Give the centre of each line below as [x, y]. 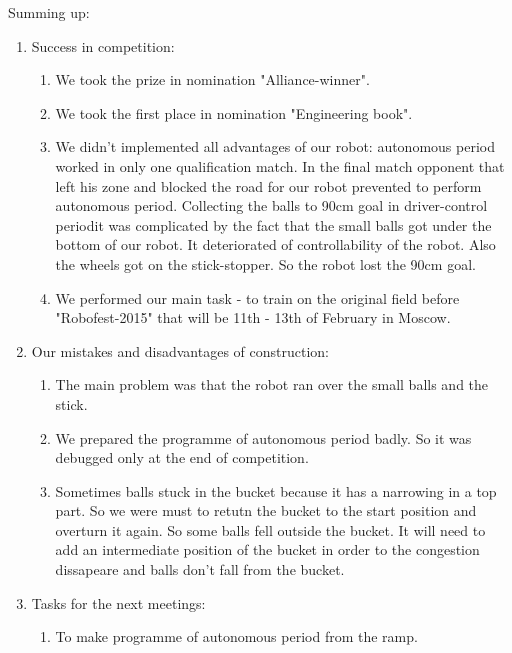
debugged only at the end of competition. [182, 457]
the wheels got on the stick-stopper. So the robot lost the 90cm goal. [265, 263]
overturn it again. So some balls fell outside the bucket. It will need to [270, 529]
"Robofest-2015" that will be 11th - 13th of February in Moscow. [253, 317]
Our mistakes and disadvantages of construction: [180, 350]
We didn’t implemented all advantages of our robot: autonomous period [275, 146]
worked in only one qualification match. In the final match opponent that [280, 165]
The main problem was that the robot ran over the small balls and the [272, 384]
